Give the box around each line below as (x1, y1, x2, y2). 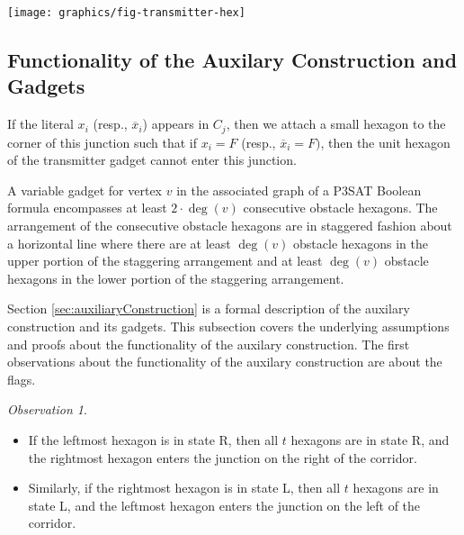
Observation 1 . (7, 400, 87, 419)
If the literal (7, 114, 74, 133)
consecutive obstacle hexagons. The (243, 198, 438, 217)
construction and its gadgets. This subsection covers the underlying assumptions (7, 317, 450, 336)
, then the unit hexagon (320, 132, 451, 151)
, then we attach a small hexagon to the (226, 114, 446, 133)
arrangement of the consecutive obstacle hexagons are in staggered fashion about (7, 216, 452, 235)
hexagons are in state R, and (290, 431, 450, 449)
